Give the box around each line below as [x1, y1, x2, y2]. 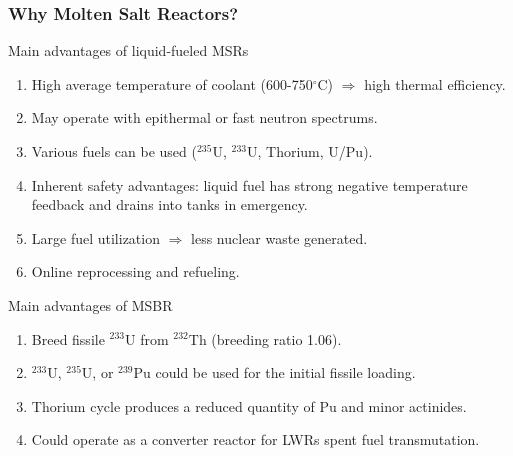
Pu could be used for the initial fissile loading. [133, 362, 416, 383]
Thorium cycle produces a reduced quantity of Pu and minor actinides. [31, 395, 467, 416]
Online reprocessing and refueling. [31, 261, 240, 282]
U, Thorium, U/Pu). [247, 141, 373, 161]
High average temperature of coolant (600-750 [31, 73, 313, 94]
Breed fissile [31, 328, 105, 349]
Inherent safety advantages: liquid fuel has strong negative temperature [31, 174, 468, 195]
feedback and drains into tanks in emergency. [31, 194, 308, 215]
